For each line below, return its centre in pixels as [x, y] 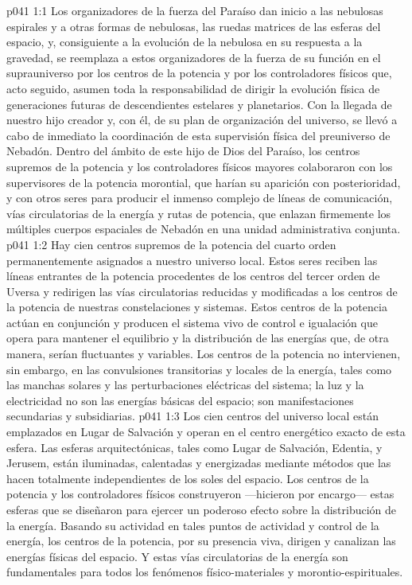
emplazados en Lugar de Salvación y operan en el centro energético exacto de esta [206, 432]
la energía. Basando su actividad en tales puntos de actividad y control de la [193, 525]
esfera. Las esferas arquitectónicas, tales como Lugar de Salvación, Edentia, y [194, 447]
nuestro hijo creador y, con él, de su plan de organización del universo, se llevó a [202, 120]
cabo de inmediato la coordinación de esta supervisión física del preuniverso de [198, 135]
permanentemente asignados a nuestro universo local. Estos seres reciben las [192, 260]
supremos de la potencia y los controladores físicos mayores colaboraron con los [200, 166]
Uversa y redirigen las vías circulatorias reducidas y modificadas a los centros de [202, 291]
